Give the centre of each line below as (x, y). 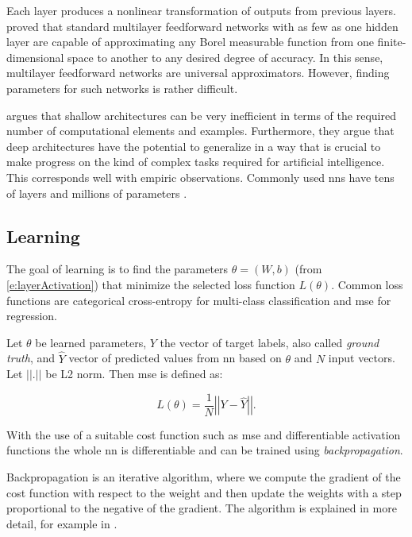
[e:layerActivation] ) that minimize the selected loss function (151, 284)
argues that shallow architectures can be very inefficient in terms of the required (201, 115)
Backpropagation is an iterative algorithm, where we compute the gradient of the (204, 476)
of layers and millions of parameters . (97, 193)
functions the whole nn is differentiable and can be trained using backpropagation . (205, 450)
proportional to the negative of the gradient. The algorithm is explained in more (202, 508)
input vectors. (362, 358)
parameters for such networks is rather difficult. (122, 88)
